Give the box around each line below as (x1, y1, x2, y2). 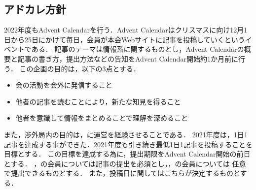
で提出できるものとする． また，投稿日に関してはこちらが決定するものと (4, 168, 240, 178)
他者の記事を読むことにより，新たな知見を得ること (15, 96, 181, 106)
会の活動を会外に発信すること (15, 80, 112, 90)
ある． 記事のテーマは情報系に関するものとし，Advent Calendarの (31, 44, 244, 54)
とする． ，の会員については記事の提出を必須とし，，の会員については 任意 (4, 158, 246, 168)
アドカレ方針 (4, 1, 66, 17)
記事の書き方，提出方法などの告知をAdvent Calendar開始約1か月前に (17, 53, 238, 63)
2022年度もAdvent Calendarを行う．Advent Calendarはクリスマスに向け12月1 (4, 25, 248, 35)
